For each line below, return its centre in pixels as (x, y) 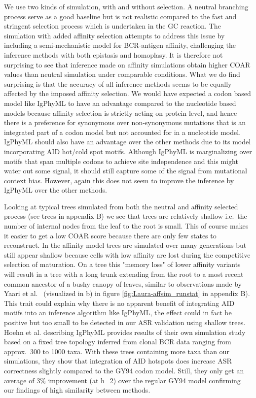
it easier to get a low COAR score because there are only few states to (110, 235)
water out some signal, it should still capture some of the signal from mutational (126, 171)
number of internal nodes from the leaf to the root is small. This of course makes (126, 226)
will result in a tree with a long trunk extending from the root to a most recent (124, 274)
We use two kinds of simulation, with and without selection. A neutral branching (126, 6)
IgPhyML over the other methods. (55, 190)
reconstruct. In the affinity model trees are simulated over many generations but (125, 245)
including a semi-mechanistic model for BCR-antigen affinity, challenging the (120, 45)
